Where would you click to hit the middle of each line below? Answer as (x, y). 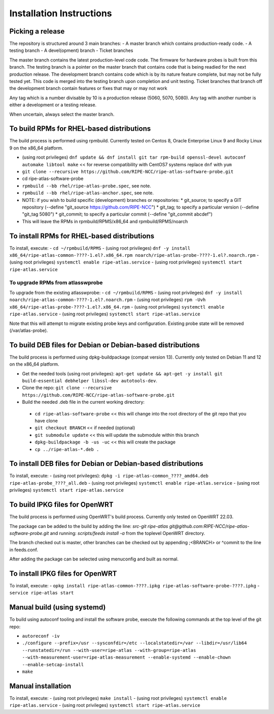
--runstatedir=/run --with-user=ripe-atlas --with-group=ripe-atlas (109, 650)
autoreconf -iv (41, 636)
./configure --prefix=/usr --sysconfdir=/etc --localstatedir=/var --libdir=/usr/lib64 (134, 643)
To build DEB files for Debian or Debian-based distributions (105, 345)
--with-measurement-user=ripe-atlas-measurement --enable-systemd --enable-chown (126, 658)
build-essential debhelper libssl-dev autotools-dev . (90, 381)
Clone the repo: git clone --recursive (67, 388)
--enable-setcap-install (53, 664)
